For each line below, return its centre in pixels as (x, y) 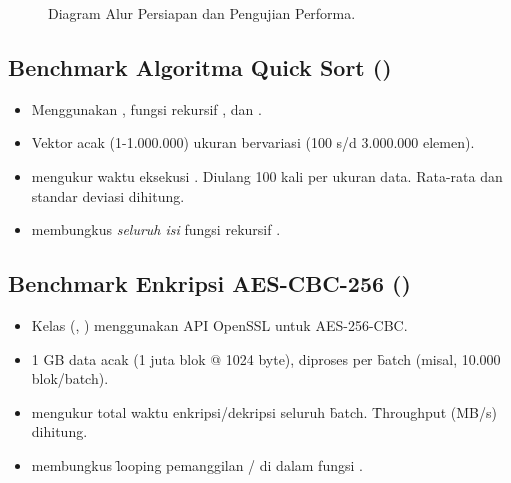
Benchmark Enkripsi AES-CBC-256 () (209, 283)
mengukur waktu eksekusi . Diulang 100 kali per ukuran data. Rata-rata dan (267, 175)
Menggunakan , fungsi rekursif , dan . (146, 108)
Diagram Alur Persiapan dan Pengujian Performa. (202, 13)
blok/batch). (70, 378)
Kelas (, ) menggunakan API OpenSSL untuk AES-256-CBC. (219, 324)
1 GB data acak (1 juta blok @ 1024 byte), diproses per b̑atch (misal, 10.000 (266, 358)
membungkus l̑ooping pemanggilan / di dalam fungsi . (197, 464)
